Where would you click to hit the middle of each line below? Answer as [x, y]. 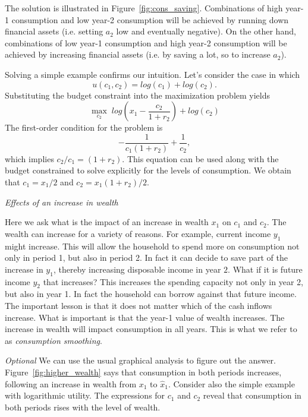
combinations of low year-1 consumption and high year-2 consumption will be [146, 42]
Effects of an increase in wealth [62, 202]
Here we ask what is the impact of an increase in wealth [107, 222]
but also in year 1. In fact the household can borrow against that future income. [151, 294]
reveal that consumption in [252, 395]
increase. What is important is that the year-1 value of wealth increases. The [145, 317]
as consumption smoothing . [54, 340]
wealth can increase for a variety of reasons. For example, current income [138, 233]
